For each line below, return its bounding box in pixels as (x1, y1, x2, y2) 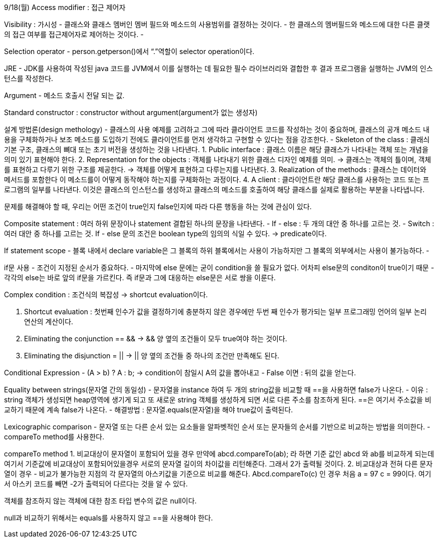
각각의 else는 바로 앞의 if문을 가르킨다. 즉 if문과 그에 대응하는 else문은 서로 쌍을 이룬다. (4, 273, 276, 282)
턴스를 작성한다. (4, 74, 54, 83)
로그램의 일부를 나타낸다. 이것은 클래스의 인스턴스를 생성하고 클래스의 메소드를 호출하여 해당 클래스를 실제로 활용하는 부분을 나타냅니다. (4, 185, 424, 194)
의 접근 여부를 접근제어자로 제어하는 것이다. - (4, 30, 144, 39)
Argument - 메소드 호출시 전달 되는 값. (4, 91, 125, 100)
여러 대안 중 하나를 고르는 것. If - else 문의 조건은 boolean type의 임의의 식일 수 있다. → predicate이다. (4, 229, 327, 238)
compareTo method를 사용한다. (4, 432, 105, 441)
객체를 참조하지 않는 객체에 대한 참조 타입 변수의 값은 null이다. (4, 496, 197, 505)
